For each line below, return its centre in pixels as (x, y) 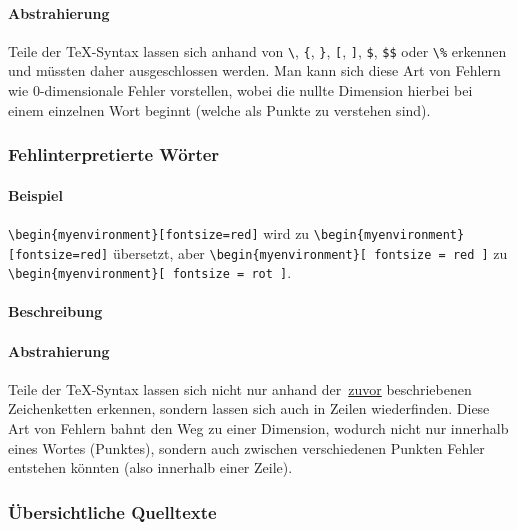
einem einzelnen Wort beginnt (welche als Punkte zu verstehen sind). (219, 109)
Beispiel (35, 194)
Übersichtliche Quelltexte (112, 511)
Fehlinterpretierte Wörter (114, 154)
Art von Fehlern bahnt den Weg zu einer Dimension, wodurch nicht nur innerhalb (258, 428)
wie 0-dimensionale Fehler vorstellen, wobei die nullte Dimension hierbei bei (240, 90)
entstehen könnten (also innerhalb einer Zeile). (150, 467)
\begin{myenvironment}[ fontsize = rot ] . (150, 272)
